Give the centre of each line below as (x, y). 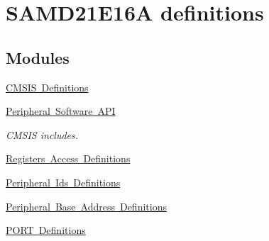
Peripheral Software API (61, 111)
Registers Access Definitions (68, 158)
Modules (38, 57)
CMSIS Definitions (47, 87)
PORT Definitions (46, 230)
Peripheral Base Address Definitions (86, 206)
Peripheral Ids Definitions (63, 182)
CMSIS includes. (42, 134)
